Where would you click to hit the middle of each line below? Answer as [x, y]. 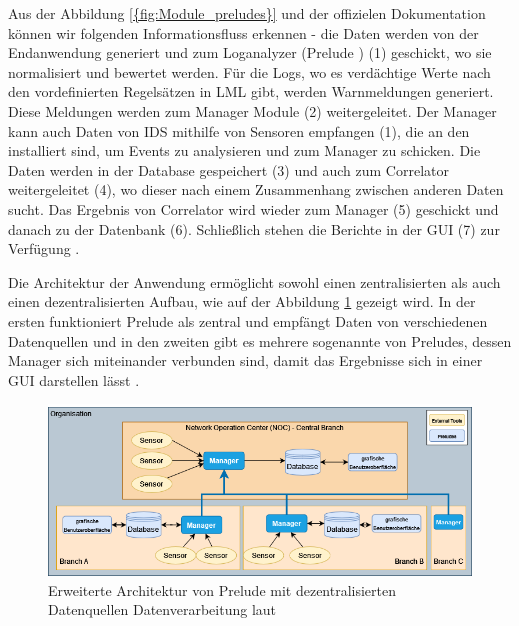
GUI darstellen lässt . [74, 379]
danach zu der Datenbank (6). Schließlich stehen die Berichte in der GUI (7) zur [254, 228]
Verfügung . [44, 248]
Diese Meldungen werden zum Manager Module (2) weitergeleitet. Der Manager [252, 110]
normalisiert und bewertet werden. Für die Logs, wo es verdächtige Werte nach [249, 71]
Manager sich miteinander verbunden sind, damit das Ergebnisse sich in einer [245, 360]
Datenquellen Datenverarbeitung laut [162, 609]
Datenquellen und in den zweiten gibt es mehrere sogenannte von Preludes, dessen [260, 340]
